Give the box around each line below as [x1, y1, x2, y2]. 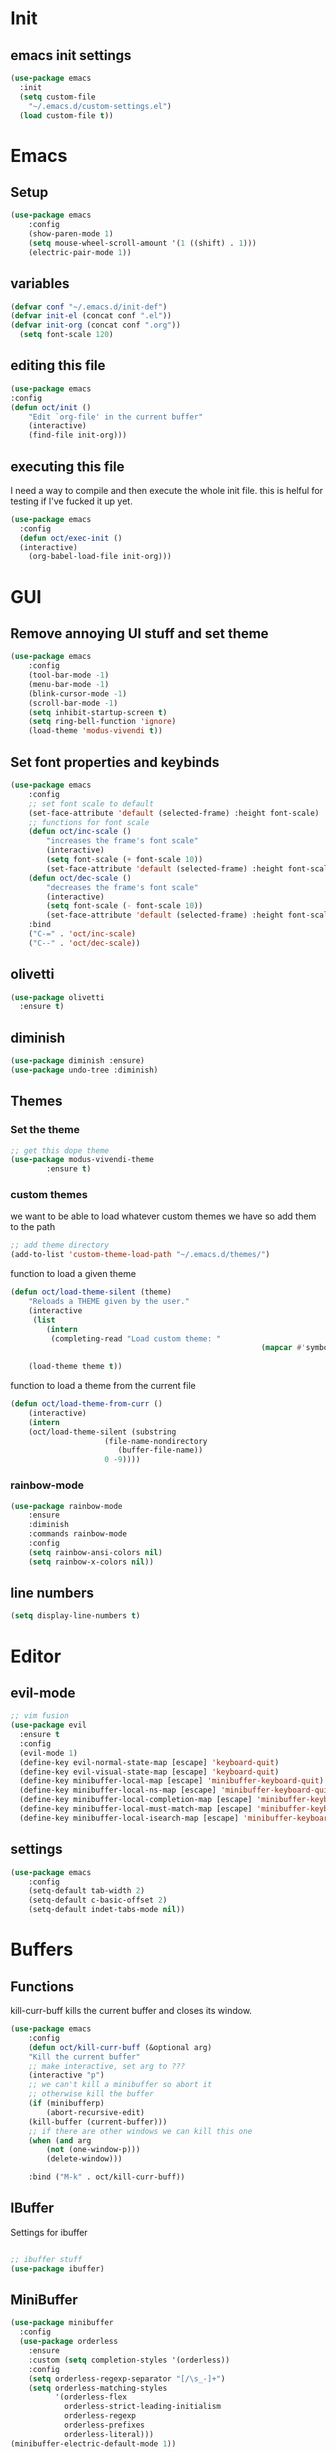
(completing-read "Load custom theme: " [50, 1333, 222, 1344]
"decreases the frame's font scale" [46, 882, 199, 892]
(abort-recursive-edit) [46, 2107, 145, 2117]
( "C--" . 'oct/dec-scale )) [28, 938, 141, 948]
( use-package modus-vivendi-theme [10, 1155, 155, 1165]
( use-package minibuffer [10, 2318, 114, 2328]
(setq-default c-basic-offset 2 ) [28, 1895, 168, 1906]
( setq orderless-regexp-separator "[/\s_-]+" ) [28, 2373, 226, 2384]
